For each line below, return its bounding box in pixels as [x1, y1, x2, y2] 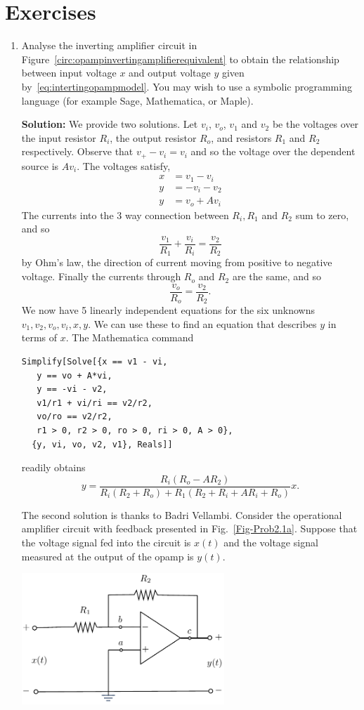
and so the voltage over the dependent [190, 144, 356, 159]
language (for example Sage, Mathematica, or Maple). [21, 93, 254, 107]
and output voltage [129, 65, 211, 80]
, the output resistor [110, 130, 197, 145]
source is [21, 158, 59, 173]
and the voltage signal [223, 534, 318, 549]
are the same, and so [232, 269, 322, 284]
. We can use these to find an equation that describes [88, 316, 317, 331]
